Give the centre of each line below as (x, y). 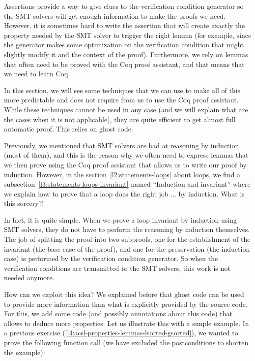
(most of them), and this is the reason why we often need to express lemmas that (126, 155)
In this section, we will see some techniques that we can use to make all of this (122, 90)
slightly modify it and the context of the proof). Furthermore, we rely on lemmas (126, 54)
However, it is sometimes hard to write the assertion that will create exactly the (125, 25)
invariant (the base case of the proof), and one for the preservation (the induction (127, 248)
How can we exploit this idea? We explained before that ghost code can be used (124, 294)
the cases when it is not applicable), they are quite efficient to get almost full (120, 119)
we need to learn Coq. (37, 74)
